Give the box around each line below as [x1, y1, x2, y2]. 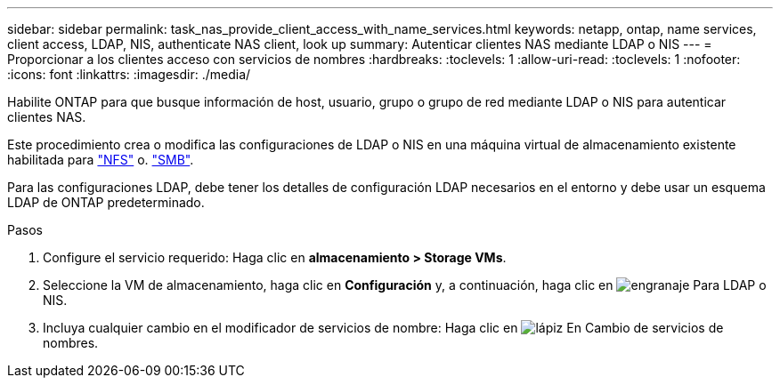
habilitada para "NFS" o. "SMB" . [7, 152, 194, 167]
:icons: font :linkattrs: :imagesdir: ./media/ [7, 67, 251, 82]
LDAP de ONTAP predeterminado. [7, 195, 205, 210]
